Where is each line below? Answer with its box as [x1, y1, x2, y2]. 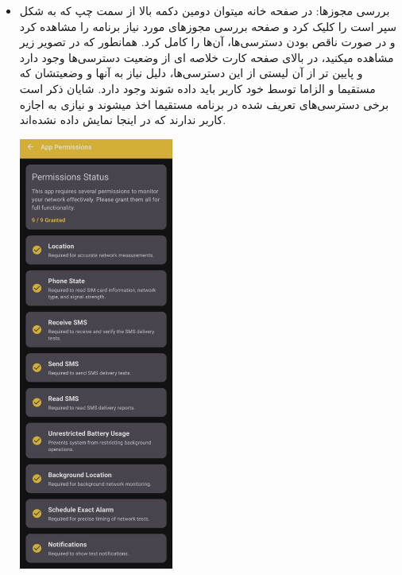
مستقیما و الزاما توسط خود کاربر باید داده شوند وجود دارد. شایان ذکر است [19, 80, 376, 96]
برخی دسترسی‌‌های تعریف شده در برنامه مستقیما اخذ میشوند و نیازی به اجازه [19, 95, 389, 112]
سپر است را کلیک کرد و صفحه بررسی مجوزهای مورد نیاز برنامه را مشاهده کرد [19, 17, 396, 34]
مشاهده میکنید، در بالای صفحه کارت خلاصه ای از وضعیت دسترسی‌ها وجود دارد [19, 49, 394, 65]
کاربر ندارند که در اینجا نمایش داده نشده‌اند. [19, 111, 226, 128]
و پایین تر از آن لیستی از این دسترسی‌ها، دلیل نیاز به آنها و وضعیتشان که [19, 64, 363, 81]
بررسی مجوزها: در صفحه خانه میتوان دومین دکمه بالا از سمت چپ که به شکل [19, 2, 390, 18]
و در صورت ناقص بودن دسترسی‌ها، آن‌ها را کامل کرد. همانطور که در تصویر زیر [19, 33, 396, 50]
